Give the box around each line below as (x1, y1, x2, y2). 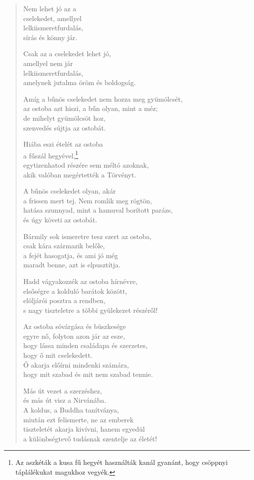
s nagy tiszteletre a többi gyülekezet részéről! (23, 305, 158, 315)
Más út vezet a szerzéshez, (23, 385, 102, 395)
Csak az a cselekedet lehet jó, (23, 48, 111, 59)
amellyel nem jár (23, 58, 73, 68)
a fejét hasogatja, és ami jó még (23, 250, 118, 260)
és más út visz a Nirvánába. (23, 395, 106, 405)
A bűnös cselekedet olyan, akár (23, 186, 116, 196)
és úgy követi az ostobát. (23, 214, 97, 224)
